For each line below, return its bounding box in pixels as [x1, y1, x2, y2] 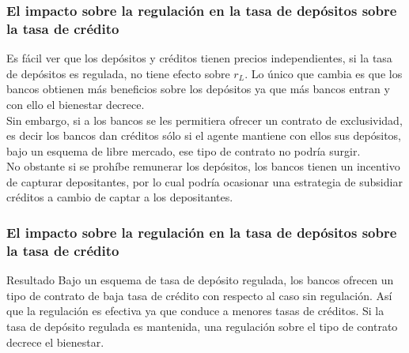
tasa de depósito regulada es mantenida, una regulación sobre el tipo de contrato [6, 318, 398, 334]
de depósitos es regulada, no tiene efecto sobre [6, 65, 230, 81]
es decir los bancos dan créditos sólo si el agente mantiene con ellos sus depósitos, [6, 127, 401, 144]
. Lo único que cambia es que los [244, 65, 403, 81]
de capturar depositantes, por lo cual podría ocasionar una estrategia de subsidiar [6, 173, 403, 190]
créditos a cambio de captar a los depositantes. [6, 189, 233, 205]
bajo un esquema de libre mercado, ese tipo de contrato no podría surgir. [6, 142, 361, 159]
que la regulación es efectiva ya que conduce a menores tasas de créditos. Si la [6, 302, 384, 319]
